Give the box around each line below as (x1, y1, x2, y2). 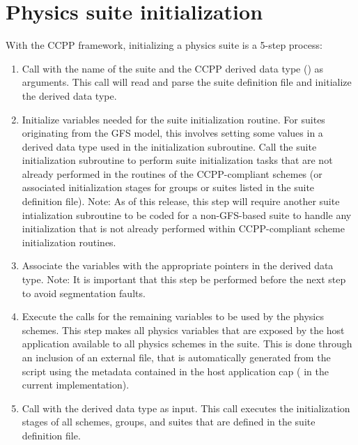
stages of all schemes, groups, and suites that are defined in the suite (22, 414, 316, 429)
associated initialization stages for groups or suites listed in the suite (22, 180, 315, 195)
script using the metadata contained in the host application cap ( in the (22, 363, 329, 378)
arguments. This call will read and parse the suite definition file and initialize (22, 75, 352, 89)
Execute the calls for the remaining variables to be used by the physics (22, 309, 324, 324)
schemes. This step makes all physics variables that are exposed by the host (22, 322, 345, 337)
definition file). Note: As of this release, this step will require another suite (22, 194, 340, 209)
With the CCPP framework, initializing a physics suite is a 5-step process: (6, 38, 322, 52)
